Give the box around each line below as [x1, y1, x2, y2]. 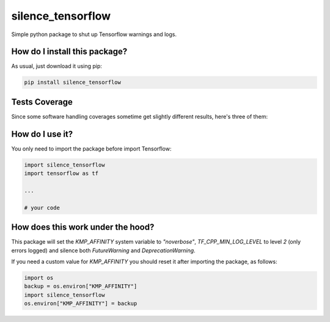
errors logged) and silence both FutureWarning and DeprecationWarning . [11, 247, 196, 254]
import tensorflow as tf [24, 170, 99, 177]
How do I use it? [11, 129, 73, 139]
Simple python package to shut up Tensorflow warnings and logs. [11, 31, 177, 38]
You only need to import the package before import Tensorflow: [11, 144, 172, 152]
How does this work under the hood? [11, 222, 155, 233]
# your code [24, 204, 61, 211]
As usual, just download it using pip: [11, 62, 102, 70]
